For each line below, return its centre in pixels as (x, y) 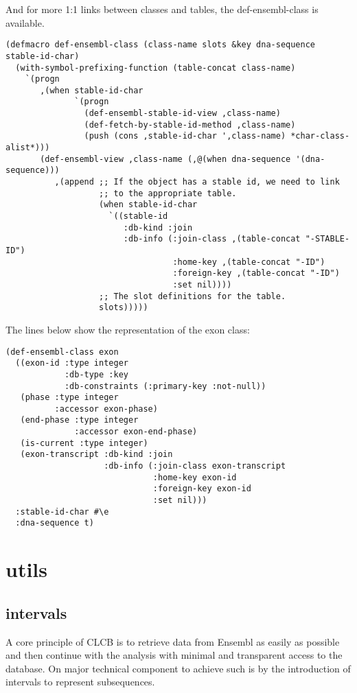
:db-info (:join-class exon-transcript (195, 466)
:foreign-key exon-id (202, 489)
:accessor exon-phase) (106, 409)
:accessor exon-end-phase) (136, 432)
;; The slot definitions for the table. (193, 296)
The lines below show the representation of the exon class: (128, 329)
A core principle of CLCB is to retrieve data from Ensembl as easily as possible (173, 641)
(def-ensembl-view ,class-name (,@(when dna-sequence (165, 159)
